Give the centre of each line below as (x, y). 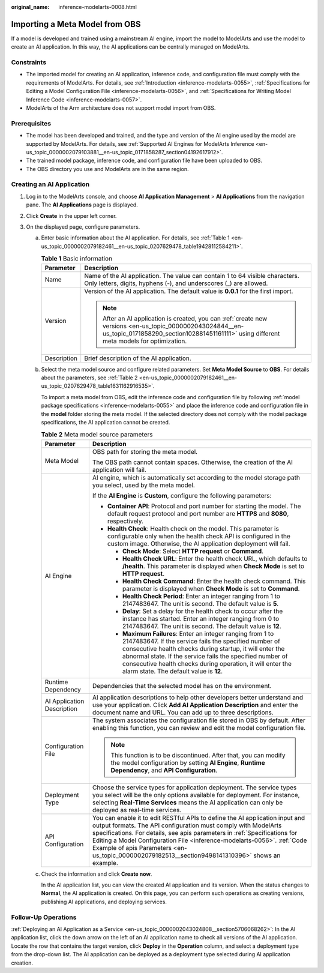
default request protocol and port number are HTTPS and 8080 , (198, 513)
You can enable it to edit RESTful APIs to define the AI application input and (199, 818)
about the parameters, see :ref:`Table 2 (89, 378)
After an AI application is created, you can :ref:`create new (185, 318)
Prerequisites (31, 123)
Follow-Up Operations (44, 917)
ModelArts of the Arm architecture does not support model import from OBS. (121, 108)
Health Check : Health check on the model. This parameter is (193, 528)
